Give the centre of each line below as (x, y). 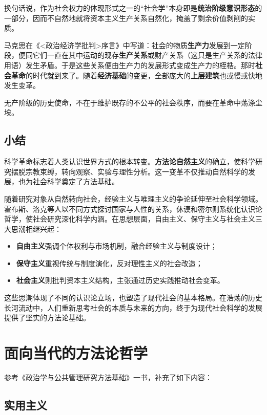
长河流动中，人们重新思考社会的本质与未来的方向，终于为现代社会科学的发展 (133, 307)
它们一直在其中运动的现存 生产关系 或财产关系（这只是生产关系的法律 (147, 55)
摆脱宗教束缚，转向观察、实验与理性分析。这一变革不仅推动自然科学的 (129, 171)
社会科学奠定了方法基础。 (76, 181)
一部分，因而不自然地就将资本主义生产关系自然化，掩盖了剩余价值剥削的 (126, 18)
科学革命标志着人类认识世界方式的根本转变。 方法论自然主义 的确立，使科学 (130, 161)
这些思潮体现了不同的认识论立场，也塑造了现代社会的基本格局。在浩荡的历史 (133, 298)
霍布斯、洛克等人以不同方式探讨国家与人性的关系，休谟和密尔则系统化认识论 (133, 209)
